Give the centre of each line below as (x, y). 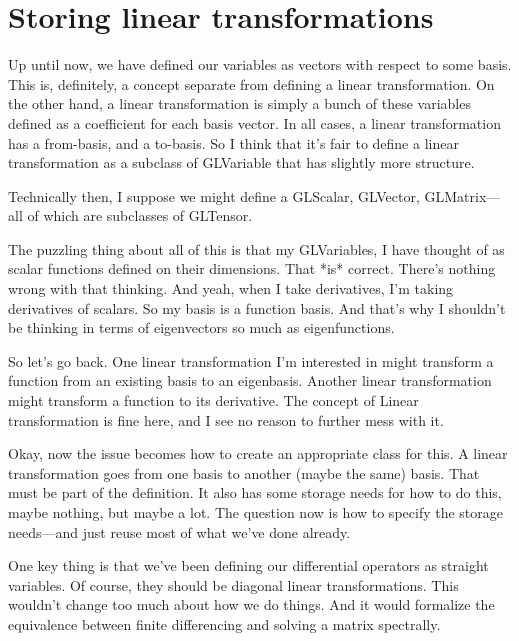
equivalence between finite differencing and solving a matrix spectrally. (224, 623)
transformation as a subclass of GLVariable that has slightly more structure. (241, 162)
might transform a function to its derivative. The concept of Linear (213, 400)
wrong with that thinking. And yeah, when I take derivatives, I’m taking (231, 288)
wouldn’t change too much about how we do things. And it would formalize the (251, 604)
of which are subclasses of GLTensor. (140, 215)
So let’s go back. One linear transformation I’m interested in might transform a (251, 360)
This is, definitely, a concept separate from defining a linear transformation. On (251, 83)
